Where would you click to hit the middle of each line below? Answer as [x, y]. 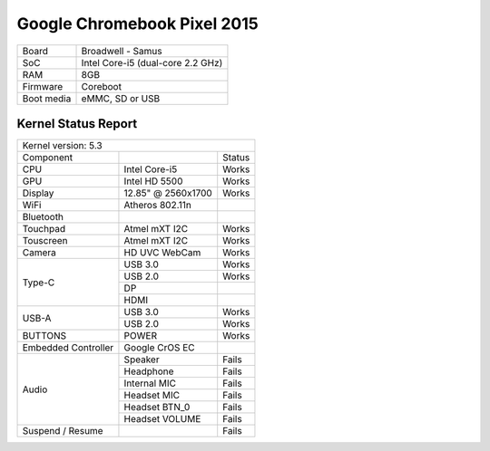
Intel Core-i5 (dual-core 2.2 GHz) [152, 62]
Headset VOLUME [162, 419]
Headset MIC [152, 396]
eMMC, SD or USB [121, 98]
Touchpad [44, 229]
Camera [39, 253]
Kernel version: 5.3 [63, 146]
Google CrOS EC [159, 348]
